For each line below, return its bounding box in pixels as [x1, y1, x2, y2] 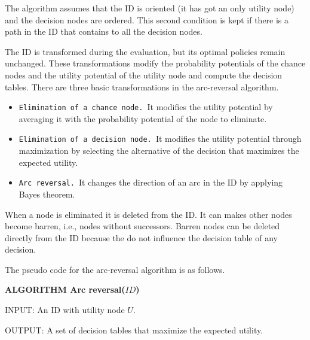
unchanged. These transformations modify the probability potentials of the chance [5, 57, 306, 69]
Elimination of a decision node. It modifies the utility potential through [19, 132, 302, 145]
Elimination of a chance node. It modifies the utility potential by [19, 101, 273, 113]
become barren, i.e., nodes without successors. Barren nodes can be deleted [5, 220, 280, 232]
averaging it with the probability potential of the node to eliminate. [19, 112, 267, 125]
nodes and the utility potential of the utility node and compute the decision [5, 68, 283, 81]
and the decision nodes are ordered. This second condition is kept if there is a [5, 13, 289, 26]
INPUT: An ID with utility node [5, 303, 125, 316]
